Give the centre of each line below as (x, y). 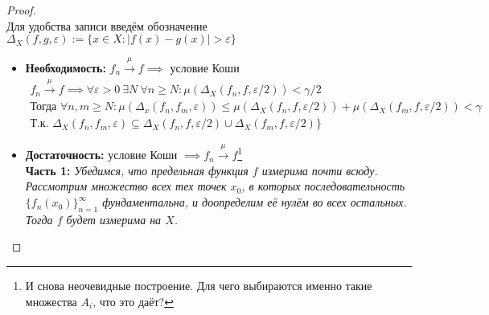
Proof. (21, 10)
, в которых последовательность (323, 186)
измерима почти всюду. (320, 170)
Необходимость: (66, 67)
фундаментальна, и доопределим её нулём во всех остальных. (255, 202)
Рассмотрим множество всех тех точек (126, 186)
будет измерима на (114, 219)
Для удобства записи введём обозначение (107, 25)
